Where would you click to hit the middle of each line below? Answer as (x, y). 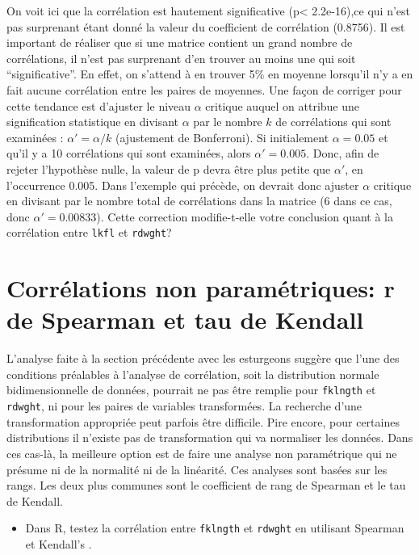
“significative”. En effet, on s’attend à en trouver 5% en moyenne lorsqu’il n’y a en (210, 74)
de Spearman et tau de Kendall (185, 320)
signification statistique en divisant (93, 122)
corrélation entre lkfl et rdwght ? (89, 232)
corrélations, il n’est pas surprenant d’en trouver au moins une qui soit (181, 58)
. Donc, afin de (343, 153)
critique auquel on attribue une (283, 105)
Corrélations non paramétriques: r (201, 288)
